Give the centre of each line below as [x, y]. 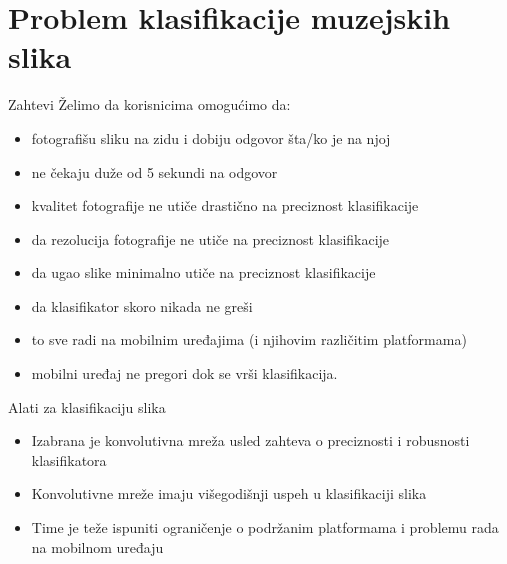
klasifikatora [69, 459]
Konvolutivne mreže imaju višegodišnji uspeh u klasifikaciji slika [229, 493]
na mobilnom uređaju [97, 546]
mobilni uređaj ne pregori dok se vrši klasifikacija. [184, 373]
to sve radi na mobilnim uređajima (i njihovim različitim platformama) [249, 339]
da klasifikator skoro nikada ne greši [142, 305]
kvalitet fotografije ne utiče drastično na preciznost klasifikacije [225, 205]
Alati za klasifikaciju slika [87, 406]
